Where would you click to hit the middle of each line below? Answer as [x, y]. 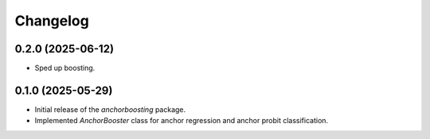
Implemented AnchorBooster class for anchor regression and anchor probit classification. [182, 121]
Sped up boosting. [65, 68]
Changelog [52, 21]
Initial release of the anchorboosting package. [110, 109]
